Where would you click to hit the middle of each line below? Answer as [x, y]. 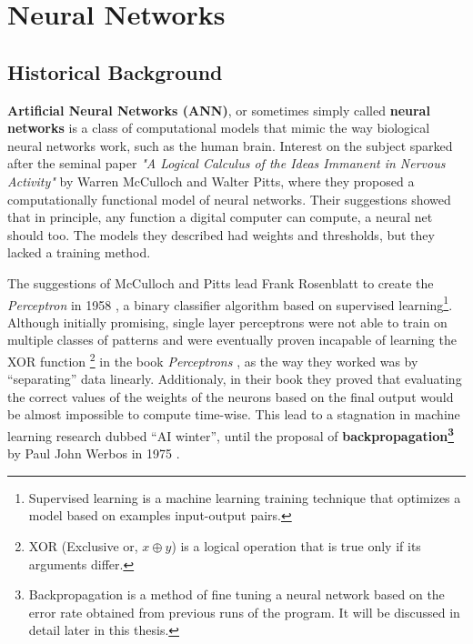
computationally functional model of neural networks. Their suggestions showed [229, 199]
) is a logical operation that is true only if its [296, 546]
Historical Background [115, 71]
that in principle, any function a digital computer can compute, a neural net [220, 217]
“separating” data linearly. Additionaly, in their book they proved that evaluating [235, 379]
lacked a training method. [79, 252]
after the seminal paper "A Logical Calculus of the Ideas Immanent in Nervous [226, 163]
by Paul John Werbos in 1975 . [94, 453]
